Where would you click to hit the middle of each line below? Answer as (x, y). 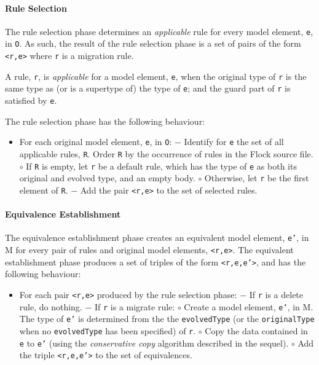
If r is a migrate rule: (135, 306)
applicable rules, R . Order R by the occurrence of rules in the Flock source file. (166, 153)
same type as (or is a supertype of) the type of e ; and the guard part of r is (148, 88)
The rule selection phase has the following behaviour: (105, 121)
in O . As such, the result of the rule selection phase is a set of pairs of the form (153, 43)
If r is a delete (276, 294)
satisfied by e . (31, 100)
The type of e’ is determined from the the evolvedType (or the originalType (167, 319)
